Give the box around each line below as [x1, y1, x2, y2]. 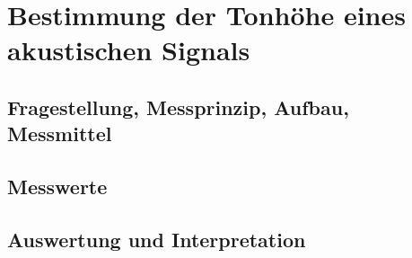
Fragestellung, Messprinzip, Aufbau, [7, 93, 349, 120]
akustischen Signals [7, 31, 250, 68]
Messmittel [7, 120, 112, 147]
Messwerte [7, 173, 108, 200]
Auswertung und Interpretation [7, 225, 306, 253]
